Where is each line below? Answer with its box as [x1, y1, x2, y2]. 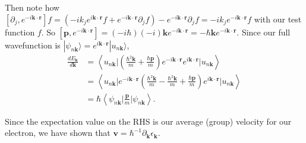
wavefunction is [5, 38, 61, 51]
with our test [254, 12, 302, 25]
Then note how [5, 1, 60, 13]
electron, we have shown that [5, 126, 111, 139]
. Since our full [236, 25, 291, 38]
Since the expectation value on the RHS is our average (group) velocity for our [5, 115, 292, 127]
